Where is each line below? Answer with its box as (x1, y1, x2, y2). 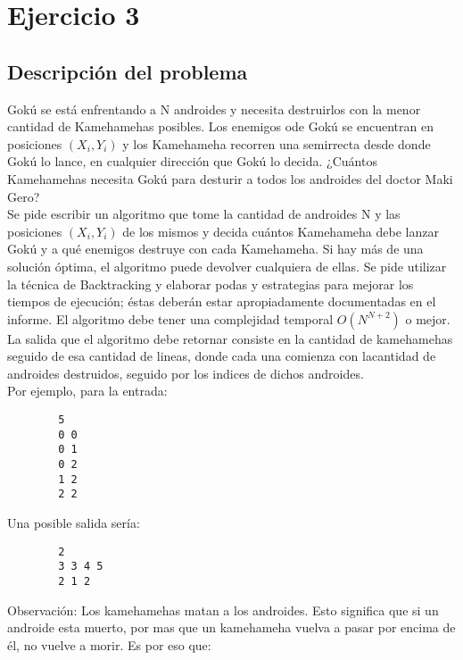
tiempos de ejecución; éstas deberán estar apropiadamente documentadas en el (7, 292, 436, 311)
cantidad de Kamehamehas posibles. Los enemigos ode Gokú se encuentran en (7, 117, 434, 136)
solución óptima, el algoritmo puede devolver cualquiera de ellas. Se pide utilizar (7, 256, 447, 275)
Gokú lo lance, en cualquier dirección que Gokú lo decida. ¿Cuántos (7, 152, 377, 171)
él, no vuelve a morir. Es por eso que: (7, 635, 211, 654)
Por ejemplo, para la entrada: (7, 381, 168, 400)
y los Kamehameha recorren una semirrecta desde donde (122, 134, 431, 153)
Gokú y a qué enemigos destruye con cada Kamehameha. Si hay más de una (7, 239, 424, 258)
